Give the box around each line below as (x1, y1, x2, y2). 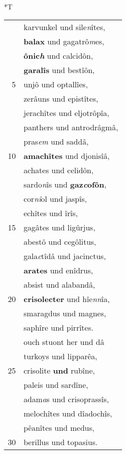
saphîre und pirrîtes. (24, 321, 94, 333)
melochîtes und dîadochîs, (24, 407, 112, 419)
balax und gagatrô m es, (24, 35, 104, 47)
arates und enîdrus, (24, 264, 93, 276)
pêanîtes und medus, (24, 421, 94, 433)
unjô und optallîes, (24, 78, 88, 90)
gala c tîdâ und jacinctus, (24, 250, 106, 262)
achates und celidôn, (24, 164, 94, 176)
